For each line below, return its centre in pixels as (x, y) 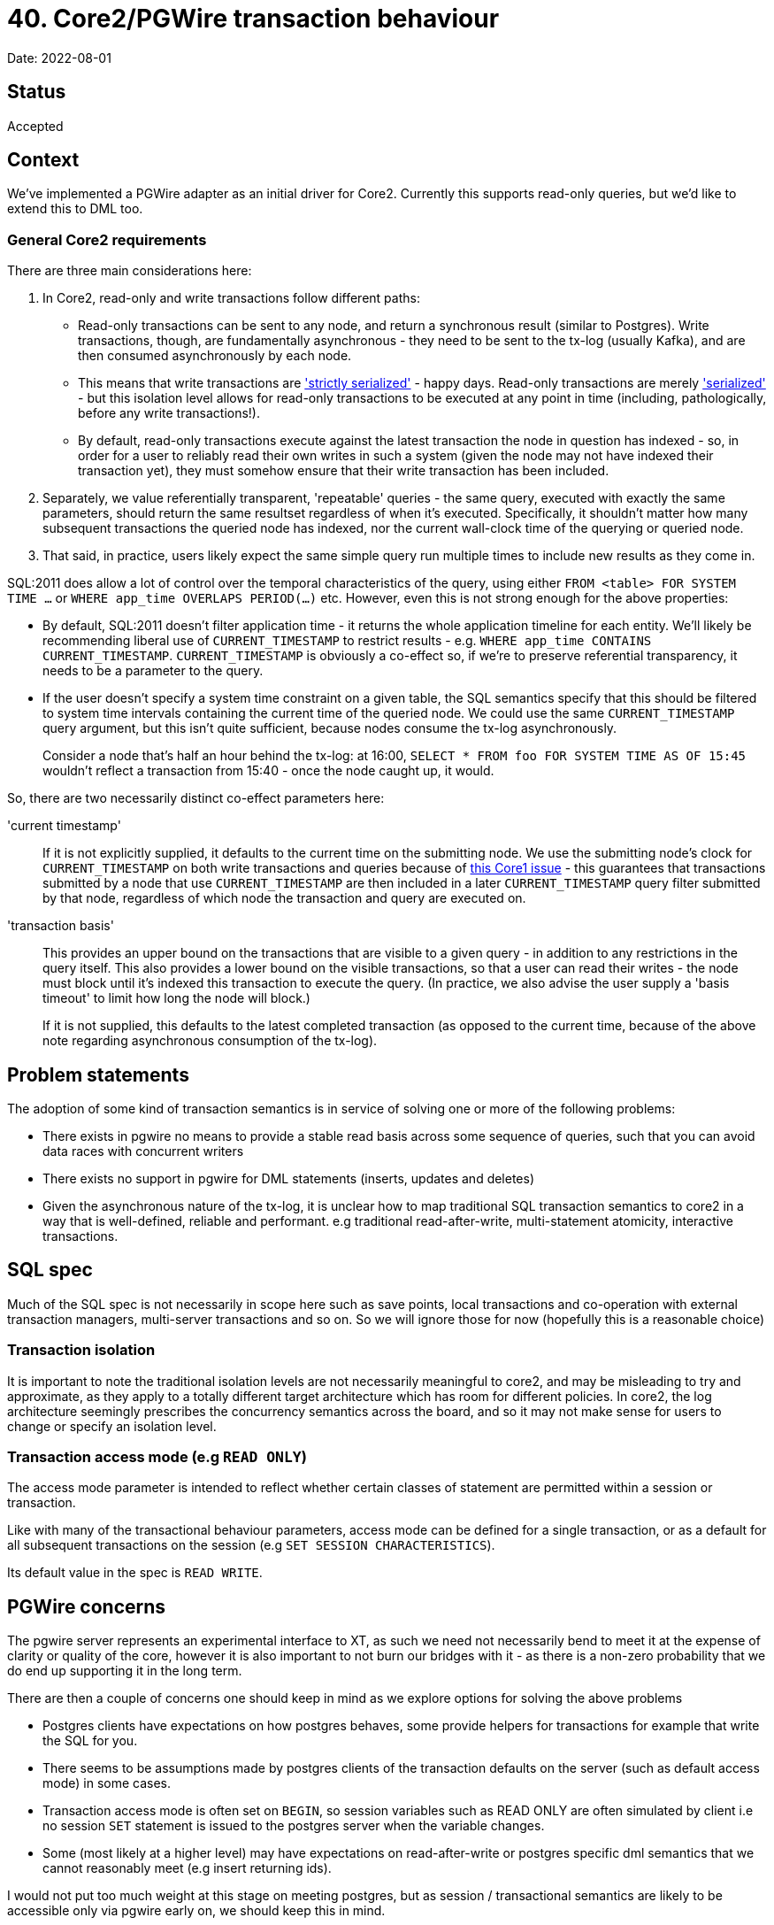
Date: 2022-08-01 (59, 58)
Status (37, 92)
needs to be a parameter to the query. (153, 671)
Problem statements (98, 1074)
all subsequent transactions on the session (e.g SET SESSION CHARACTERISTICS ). (251, 1545)
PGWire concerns (87, 1606)
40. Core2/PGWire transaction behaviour (253, 19)
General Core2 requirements (107, 239)
